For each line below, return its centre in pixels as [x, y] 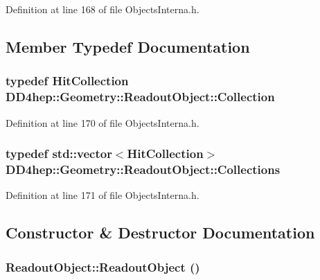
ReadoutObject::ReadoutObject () [103, 266]
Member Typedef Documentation [128, 46]
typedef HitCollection [67, 81]
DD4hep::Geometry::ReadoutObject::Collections [143, 169]
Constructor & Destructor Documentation [160, 233]
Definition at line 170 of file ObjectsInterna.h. [103, 122]
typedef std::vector [59, 154]
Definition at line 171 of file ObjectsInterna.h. [103, 195]
